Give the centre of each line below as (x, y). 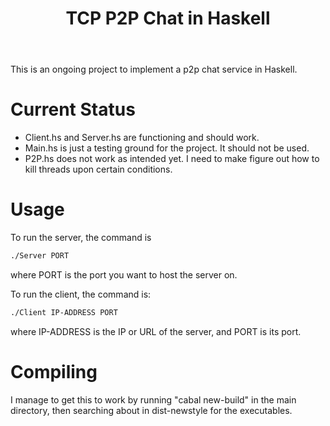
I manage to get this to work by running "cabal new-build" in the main (153, 399)
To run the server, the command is (81, 238)
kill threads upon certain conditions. (98, 169)
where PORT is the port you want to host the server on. (124, 274)
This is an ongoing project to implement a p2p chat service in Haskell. (154, 69)
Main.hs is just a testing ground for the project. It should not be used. (167, 148)
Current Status (73, 109)
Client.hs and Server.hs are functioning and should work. (142, 138)
